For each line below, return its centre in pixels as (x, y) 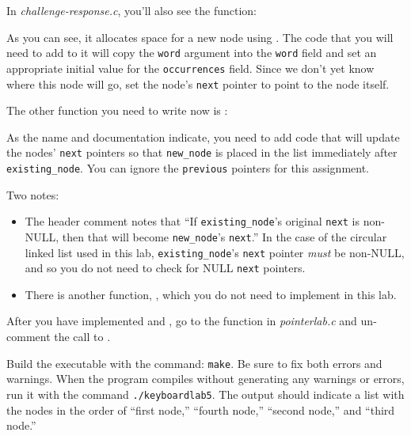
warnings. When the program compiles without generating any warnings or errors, (205, 379)
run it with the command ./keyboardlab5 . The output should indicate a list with (205, 394)
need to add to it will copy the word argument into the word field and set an (192, 53)
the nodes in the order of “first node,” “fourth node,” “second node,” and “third (201, 409)
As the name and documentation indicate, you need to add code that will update (203, 136)
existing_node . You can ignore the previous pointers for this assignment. (188, 168)
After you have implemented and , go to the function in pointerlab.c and (182, 321)
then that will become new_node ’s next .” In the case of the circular (225, 236)
